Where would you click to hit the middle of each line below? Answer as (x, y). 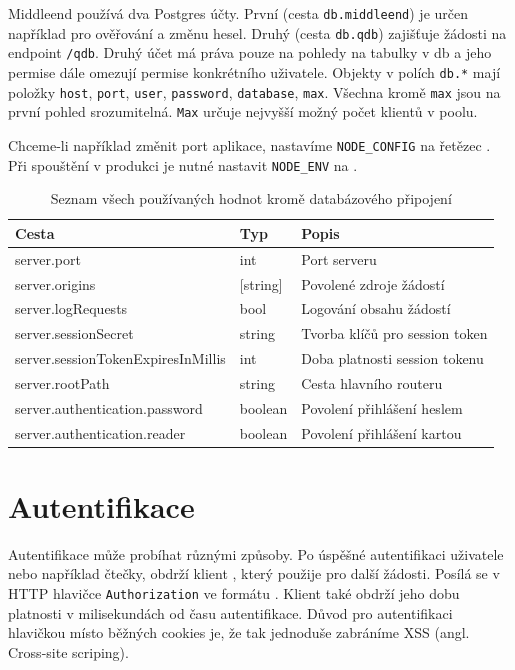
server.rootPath (62, 382)
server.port (48, 258)
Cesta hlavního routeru (372, 382)
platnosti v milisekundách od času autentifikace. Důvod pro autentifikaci (230, 612)
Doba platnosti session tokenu (392, 358)
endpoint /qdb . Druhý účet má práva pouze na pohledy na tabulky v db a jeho (250, 52)
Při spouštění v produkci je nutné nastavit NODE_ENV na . (183, 164)
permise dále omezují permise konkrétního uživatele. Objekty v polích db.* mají (254, 71)
